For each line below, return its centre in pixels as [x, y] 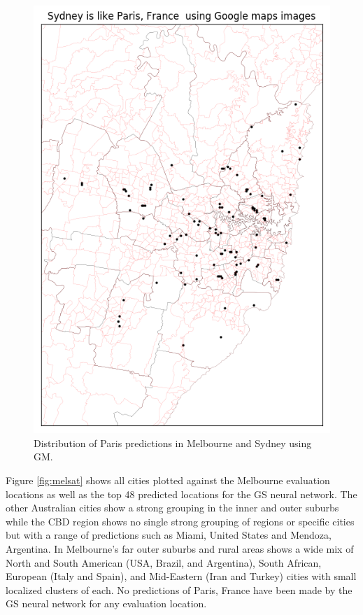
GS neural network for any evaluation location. [106, 603]
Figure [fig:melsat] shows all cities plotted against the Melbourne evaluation [168, 480]
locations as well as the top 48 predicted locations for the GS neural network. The [181, 494]
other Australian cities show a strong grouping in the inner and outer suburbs [172, 508]
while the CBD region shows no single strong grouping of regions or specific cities [180, 521]
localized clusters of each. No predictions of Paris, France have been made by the [179, 589]
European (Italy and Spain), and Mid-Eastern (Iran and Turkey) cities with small [181, 576]
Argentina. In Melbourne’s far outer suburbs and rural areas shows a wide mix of [180, 548]
